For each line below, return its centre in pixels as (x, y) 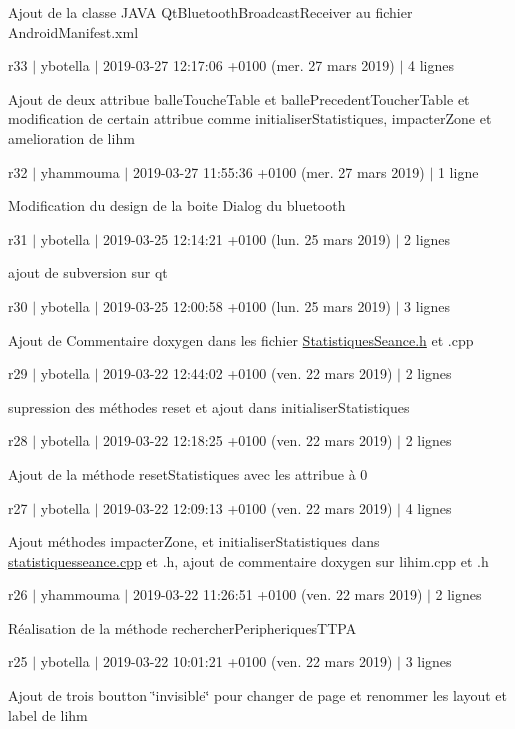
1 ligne (458, 171)
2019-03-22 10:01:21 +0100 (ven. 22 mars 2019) (247, 661)
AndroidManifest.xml (73, 31)
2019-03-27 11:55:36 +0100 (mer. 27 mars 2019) (278, 171)
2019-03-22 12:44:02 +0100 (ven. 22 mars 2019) (247, 373)
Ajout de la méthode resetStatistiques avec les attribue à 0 (188, 473)
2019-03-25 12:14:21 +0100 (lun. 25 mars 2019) (246, 238)
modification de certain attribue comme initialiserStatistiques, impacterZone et (250, 118)
